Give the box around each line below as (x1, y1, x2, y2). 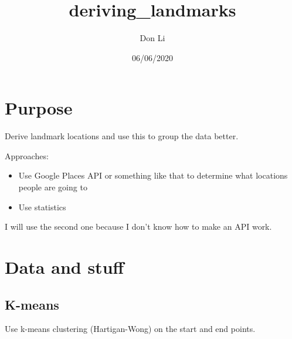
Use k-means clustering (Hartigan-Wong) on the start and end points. (5, 323, 256, 335)
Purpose (5, 96, 73, 120)
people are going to (18, 181, 87, 193)
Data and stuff (5, 255, 124, 278)
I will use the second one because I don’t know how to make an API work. (5, 220, 272, 233)
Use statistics (18, 200, 66, 213)
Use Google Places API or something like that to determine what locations (18, 169, 288, 182)
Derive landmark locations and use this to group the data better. (5, 130, 239, 142)
